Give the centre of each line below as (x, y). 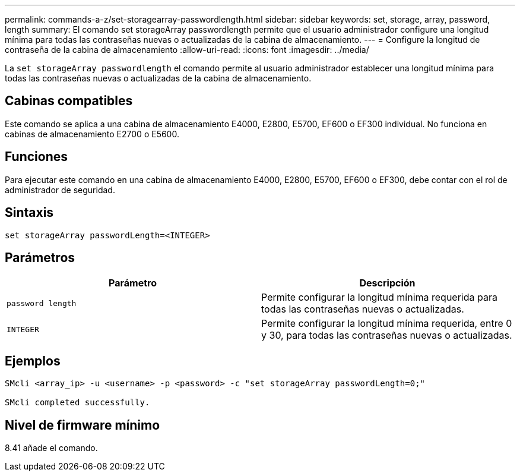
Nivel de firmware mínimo (83, 425)
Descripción (387, 283)
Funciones (37, 157)
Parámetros (40, 257)
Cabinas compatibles (69, 101)
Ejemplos (33, 361)
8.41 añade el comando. (51, 448)
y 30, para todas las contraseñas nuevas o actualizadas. (387, 335)
